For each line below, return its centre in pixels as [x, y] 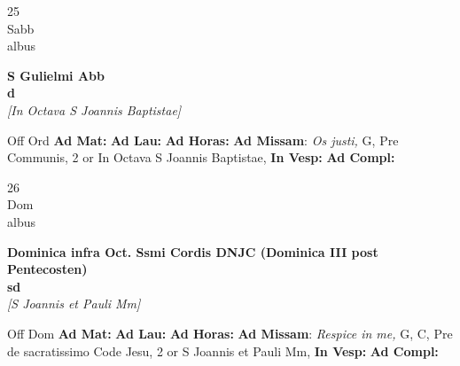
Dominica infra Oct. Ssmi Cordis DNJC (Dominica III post [193, 251]
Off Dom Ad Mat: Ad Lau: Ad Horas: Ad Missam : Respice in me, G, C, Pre [230, 333]
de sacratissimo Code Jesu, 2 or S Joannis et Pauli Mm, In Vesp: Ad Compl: [223, 350]
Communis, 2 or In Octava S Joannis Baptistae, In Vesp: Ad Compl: [201, 157]
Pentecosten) [47, 269]
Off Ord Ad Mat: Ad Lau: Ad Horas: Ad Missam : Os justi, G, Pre [203, 140]
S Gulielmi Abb [56, 75]
